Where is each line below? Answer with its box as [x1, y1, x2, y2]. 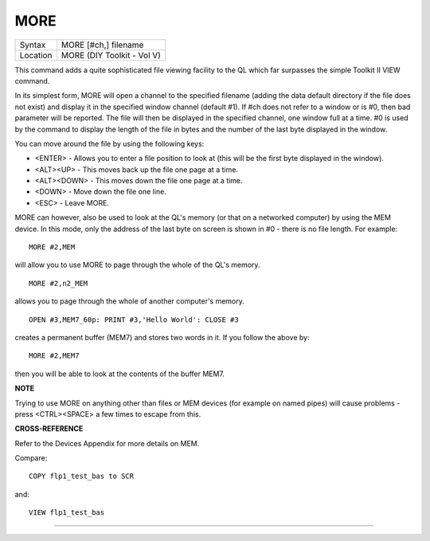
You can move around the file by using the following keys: [14, 139, 205, 148]
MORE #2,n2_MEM [29, 279, 88, 288]
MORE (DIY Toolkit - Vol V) [61, 49, 161, 61]
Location [19, 49, 53, 61]
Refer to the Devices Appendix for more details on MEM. [14, 438, 200, 448]
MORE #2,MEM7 [29, 351, 80, 360]
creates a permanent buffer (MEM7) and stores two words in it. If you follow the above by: [14, 332, 310, 342]
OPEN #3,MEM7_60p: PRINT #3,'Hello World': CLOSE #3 [29, 315, 239, 324]
